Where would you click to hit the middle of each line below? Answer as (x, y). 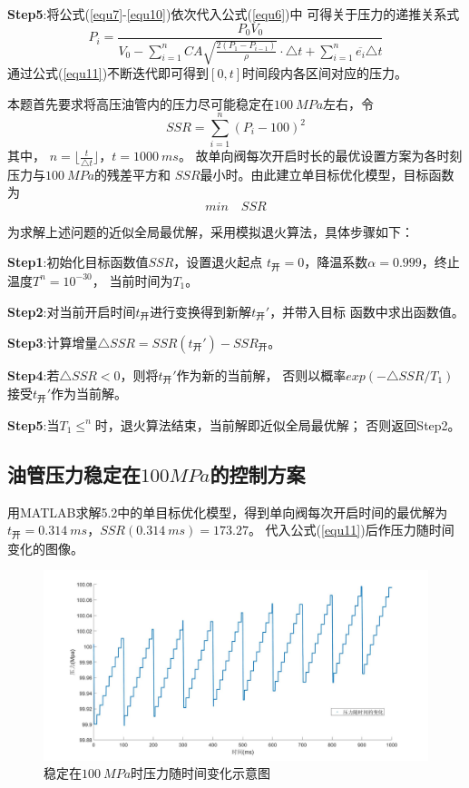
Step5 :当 (34, 424)
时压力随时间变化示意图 (201, 773)
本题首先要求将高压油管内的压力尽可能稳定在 (141, 103)
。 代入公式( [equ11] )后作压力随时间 (351, 530)
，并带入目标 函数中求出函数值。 (367, 311)
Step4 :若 (34, 374)
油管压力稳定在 (74, 473)
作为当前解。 (89, 394)
